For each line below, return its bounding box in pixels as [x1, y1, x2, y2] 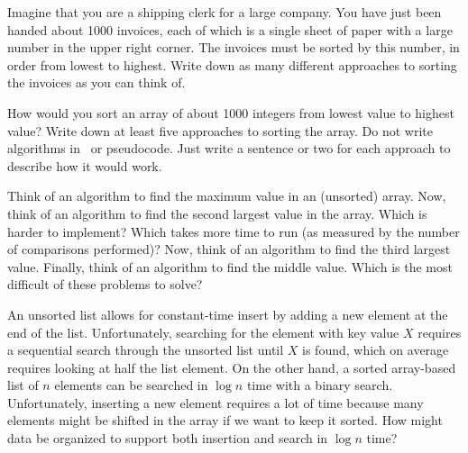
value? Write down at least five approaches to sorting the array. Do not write [7, 121, 433, 140]
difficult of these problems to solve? [7, 275, 203, 294]
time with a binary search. [246, 376, 393, 394]
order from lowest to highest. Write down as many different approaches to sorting [7, 55, 457, 74]
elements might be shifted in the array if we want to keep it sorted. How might [7, 411, 443, 430]
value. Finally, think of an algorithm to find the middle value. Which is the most [7, 257, 453, 276]
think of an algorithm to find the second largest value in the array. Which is [7, 204, 427, 222]
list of [7, 376, 39, 394]
